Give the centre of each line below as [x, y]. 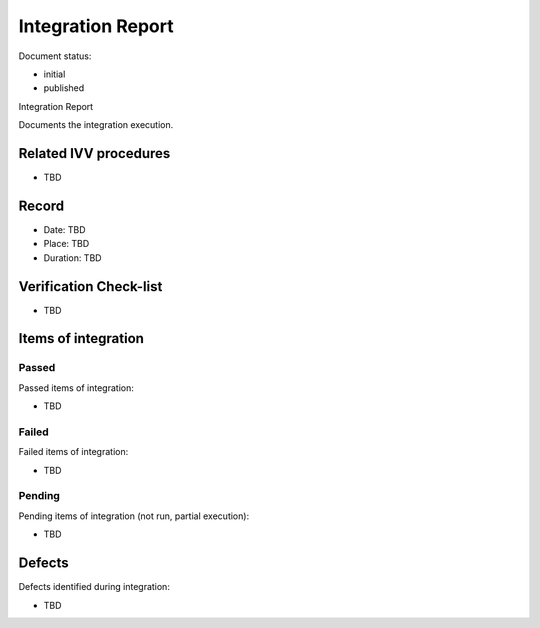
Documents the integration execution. [96, 125]
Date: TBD [64, 229]
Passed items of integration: [76, 387]
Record [41, 205]
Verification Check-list [90, 286]
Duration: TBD [72, 257]
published [64, 88]
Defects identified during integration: [94, 587]
